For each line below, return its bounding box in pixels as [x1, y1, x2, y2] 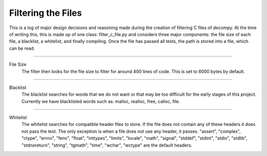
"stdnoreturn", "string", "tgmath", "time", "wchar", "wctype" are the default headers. [21, 142, 192, 148]
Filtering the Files [9, 7, 82, 18]
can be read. [9, 45, 35, 51]
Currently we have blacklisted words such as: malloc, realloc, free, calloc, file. [21, 98, 180, 104]
